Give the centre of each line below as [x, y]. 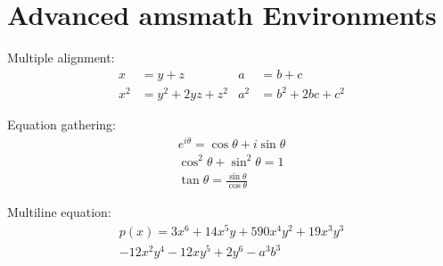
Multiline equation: [59, 211]
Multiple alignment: [61, 58]
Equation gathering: [62, 125]
